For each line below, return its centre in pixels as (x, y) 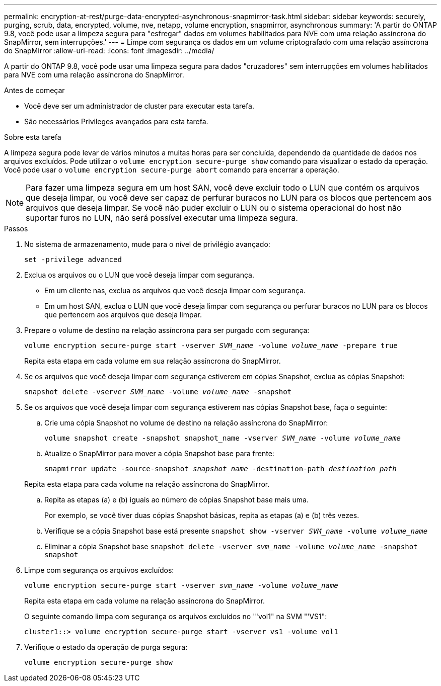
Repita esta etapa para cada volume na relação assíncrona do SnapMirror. (147, 484)
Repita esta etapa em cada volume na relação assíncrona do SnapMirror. (144, 601)
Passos (16, 229)
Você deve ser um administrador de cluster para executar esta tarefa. (139, 106)
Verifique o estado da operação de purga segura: (106, 647)
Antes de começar (34, 90)
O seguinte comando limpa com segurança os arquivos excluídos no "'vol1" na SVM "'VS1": (176, 616)
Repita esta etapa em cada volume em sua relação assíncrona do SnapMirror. (153, 361)
